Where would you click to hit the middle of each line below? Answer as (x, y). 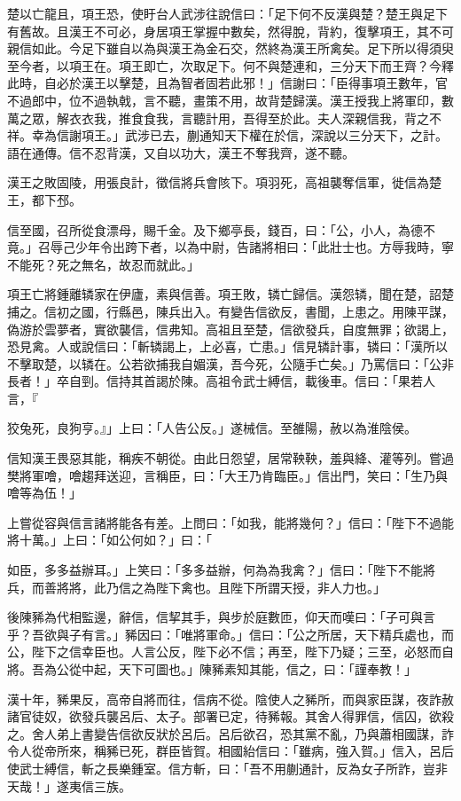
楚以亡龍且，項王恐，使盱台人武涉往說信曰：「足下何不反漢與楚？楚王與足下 (227, 13)
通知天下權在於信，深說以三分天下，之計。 (323, 135)
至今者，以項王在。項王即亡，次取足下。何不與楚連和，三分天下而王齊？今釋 (230, 65)
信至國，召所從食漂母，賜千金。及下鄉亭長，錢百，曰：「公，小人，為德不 (221, 229)
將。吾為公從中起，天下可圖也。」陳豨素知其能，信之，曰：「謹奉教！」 (212, 669)
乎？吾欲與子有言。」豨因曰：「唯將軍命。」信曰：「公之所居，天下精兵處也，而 (230, 634)
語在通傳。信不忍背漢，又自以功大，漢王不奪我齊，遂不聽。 (181, 152)
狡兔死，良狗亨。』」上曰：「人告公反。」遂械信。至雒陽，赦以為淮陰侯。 (212, 428)
